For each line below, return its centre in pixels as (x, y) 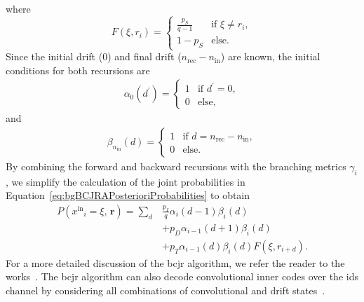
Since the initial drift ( (54, 56)
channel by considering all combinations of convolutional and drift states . (166, 290)
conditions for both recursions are (78, 70)
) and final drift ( (144, 56)
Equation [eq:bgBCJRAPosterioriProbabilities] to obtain (128, 195)
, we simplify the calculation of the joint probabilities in (126, 181)
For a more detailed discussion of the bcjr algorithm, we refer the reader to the (175, 262)
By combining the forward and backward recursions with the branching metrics (176, 166)
